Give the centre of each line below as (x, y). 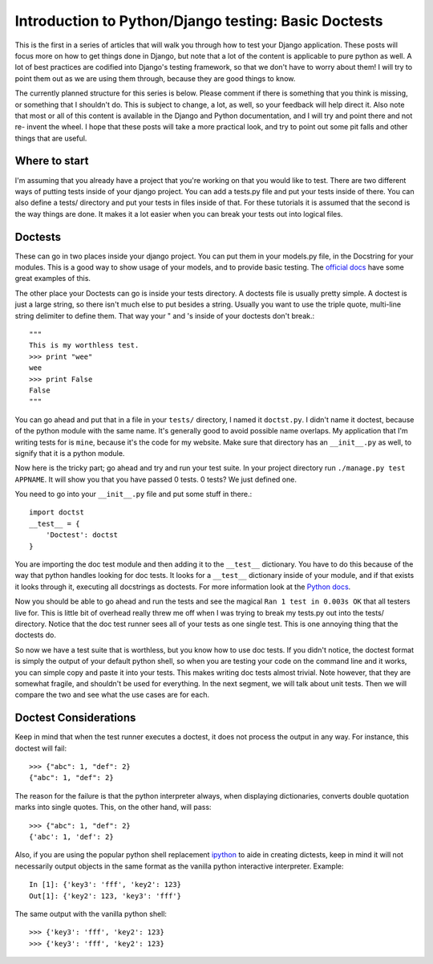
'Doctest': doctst (82, 535)
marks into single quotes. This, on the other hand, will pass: (113, 807)
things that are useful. (51, 138)
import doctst (57, 513)
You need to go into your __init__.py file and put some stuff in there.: (134, 494)
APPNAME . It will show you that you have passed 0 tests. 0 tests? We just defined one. (156, 479)
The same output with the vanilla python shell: (91, 913)
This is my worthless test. (84, 346)
